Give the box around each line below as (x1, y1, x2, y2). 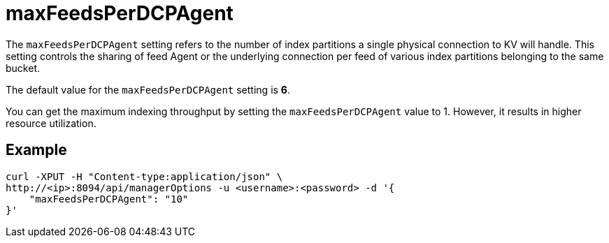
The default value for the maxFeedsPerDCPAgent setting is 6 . (6, 83, 290, 96)
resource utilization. (6, 117, 96, 129)
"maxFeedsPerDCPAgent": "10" (29, 193, 189, 205)
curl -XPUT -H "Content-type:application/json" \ (6, 170, 283, 182)
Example (6, 141, 67, 159)
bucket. (6, 61, 40, 74)
